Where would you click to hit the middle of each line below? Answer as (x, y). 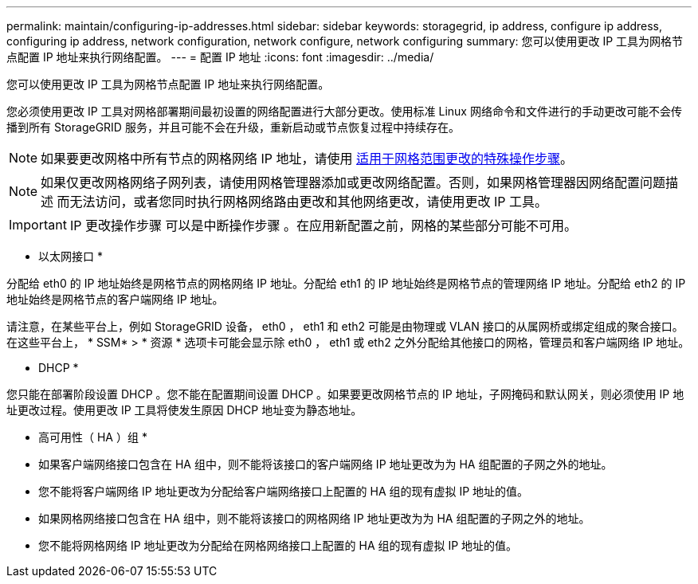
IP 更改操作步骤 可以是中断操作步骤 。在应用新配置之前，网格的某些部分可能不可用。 (323, 225)
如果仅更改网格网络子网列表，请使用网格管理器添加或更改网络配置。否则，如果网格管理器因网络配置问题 (353, 182)
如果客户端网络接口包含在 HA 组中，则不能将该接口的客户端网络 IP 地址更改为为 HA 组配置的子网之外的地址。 (325, 464)
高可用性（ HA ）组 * (93, 437)
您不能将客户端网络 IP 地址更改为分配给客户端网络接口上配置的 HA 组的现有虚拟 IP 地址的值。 (284, 491)
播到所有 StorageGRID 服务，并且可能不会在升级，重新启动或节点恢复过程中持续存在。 (233, 127)
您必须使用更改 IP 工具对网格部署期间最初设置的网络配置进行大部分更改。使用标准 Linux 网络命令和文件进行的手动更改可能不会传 (344, 111)
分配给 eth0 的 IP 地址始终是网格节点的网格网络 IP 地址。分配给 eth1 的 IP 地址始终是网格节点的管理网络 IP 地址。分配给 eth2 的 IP (346, 283)
